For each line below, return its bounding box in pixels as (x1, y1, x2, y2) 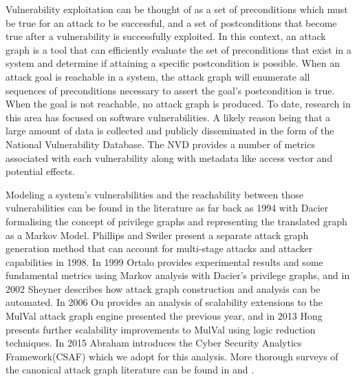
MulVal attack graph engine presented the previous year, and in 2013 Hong (6, 309, 323, 323)
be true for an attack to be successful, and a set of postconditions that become (6, 15, 337, 30)
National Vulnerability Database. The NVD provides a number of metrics (6, 136, 315, 151)
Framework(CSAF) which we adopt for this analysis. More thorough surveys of (6, 349, 338, 363)
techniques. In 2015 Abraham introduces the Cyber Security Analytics (6, 336, 302, 350)
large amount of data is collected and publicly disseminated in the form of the (6, 123, 334, 138)
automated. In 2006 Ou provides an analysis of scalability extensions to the (6, 295, 323, 309)
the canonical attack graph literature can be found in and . (6, 362, 255, 377)
